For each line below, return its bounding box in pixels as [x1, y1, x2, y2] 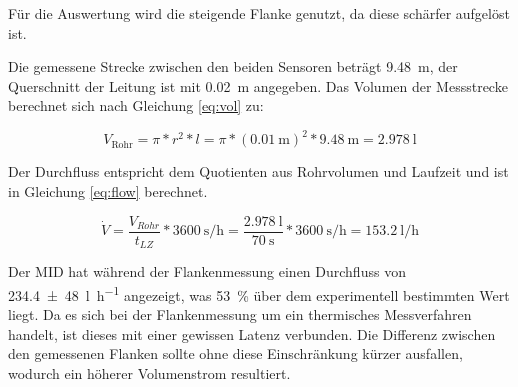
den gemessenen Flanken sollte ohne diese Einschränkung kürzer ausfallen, [8, 343, 463, 364]
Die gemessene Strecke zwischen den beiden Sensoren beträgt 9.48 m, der [8, 56, 458, 77]
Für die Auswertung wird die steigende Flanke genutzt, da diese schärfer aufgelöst [8, 3, 510, 23]
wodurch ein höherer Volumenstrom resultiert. [8, 362, 291, 383]
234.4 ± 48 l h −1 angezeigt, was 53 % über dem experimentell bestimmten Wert [8, 281, 510, 305]
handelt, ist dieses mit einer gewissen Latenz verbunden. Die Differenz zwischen [8, 323, 496, 344]
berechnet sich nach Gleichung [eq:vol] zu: [8, 95, 264, 116]
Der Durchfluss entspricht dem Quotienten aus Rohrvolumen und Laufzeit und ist [8, 161, 509, 182]
